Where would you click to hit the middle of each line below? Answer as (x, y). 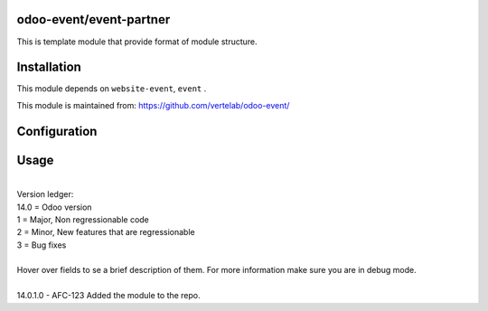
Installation (49, 67)
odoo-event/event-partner (94, 19)
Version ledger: (45, 194)
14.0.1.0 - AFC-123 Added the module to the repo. (108, 296)
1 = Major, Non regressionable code (83, 219)
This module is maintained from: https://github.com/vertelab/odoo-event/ (153, 105)
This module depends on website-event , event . (112, 89)
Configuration (57, 131)
